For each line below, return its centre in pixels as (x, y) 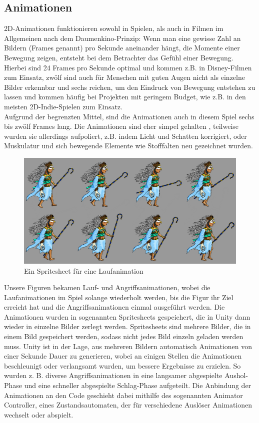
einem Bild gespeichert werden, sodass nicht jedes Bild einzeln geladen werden (124, 336)
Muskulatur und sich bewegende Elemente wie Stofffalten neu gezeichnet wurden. (128, 146)
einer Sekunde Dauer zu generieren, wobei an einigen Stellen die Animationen (123, 356)
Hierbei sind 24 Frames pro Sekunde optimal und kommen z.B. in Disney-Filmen (128, 67)
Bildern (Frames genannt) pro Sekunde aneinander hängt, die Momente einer (122, 48)
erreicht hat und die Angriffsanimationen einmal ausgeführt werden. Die (114, 307)
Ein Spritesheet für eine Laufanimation (84, 270)
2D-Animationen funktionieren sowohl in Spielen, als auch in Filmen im (114, 28)
